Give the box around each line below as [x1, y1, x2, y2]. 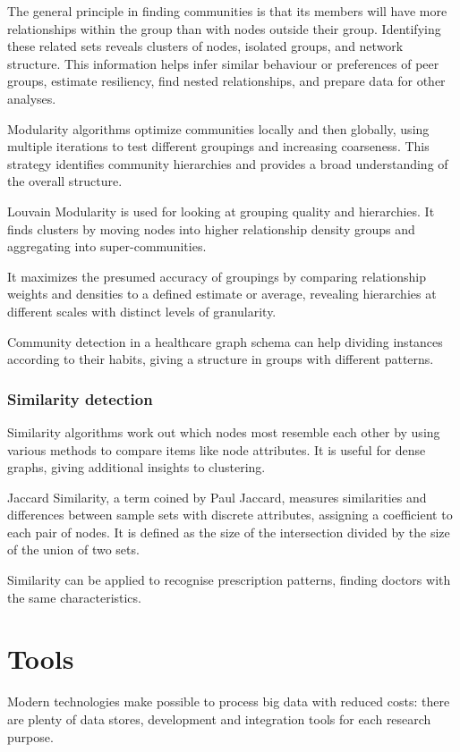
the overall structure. [7, 172, 123, 190]
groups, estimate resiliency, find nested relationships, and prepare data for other [7, 72, 446, 90]
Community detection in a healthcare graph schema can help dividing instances [7, 332, 443, 351]
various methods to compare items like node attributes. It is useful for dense [7, 440, 426, 459]
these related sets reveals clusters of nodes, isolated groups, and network [7, 37, 404, 55]
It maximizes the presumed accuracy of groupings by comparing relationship [7, 266, 426, 285]
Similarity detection [7, 387, 153, 410]
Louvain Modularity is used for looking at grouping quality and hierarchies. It [7, 201, 435, 220]
